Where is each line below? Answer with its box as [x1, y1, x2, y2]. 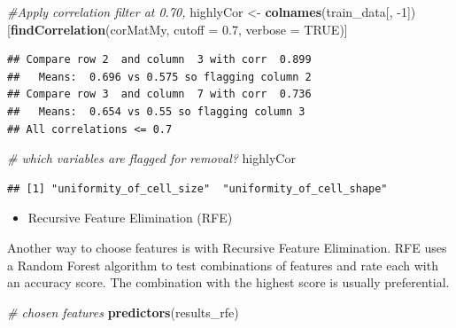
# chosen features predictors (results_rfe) [7, 302, 239, 321]
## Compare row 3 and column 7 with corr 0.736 [7, 88, 312, 101]
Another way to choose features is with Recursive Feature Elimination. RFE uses [7, 238, 447, 256]
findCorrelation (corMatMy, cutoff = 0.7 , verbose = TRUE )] [10, 20, 348, 38]
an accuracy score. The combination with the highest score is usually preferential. [7, 273, 450, 292]
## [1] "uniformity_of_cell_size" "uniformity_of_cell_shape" [7, 182, 388, 195]
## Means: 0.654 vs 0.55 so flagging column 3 [7, 105, 305, 118]
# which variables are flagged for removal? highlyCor [7, 149, 296, 168]
